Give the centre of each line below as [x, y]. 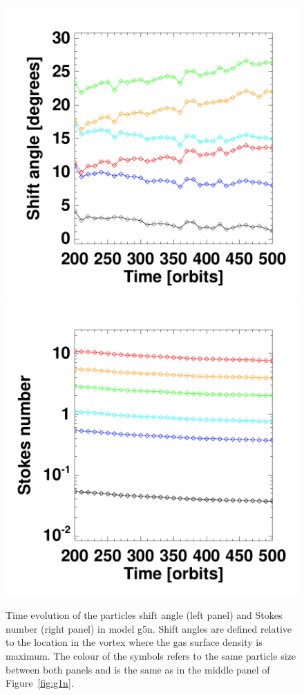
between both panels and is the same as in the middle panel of [138, 669]
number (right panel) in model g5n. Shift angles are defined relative [149, 628]
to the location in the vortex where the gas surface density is [134, 642]
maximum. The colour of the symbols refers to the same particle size [151, 655]
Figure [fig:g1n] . [40, 683]
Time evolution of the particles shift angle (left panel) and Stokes [144, 615]
